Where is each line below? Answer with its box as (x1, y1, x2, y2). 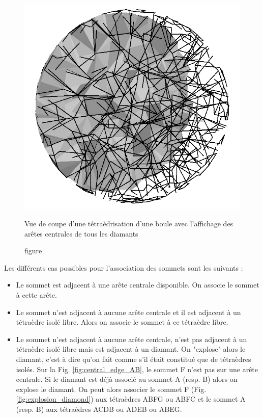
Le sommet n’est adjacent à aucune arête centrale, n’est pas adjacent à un (16, 333, 247, 344)
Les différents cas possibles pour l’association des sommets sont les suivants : (4, 262, 243, 273)
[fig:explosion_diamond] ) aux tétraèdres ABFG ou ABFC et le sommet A (16, 394, 246, 404)
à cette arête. (16, 289, 57, 300)
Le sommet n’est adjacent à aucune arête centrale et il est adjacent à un (16, 306, 241, 317)
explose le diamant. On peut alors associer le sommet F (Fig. (16, 383, 207, 394)
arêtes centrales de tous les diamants (24, 228, 138, 239)
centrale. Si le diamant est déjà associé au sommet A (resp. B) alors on (16, 374, 238, 384)
